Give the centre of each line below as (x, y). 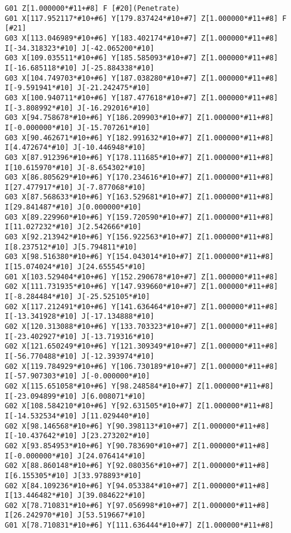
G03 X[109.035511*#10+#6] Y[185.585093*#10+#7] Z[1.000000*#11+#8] (142, 58)
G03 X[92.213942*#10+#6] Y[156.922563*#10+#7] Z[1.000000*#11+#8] (140, 237)
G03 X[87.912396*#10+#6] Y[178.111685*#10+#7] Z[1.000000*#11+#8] (140, 157)
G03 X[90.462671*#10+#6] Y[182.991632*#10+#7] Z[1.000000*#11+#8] (140, 138)
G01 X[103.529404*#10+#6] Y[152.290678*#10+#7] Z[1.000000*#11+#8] (142, 277)
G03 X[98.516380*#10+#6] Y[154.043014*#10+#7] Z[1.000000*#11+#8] (140, 257)
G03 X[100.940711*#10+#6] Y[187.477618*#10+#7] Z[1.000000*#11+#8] (142, 98)
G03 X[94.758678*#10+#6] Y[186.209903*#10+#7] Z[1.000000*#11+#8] (140, 118)
